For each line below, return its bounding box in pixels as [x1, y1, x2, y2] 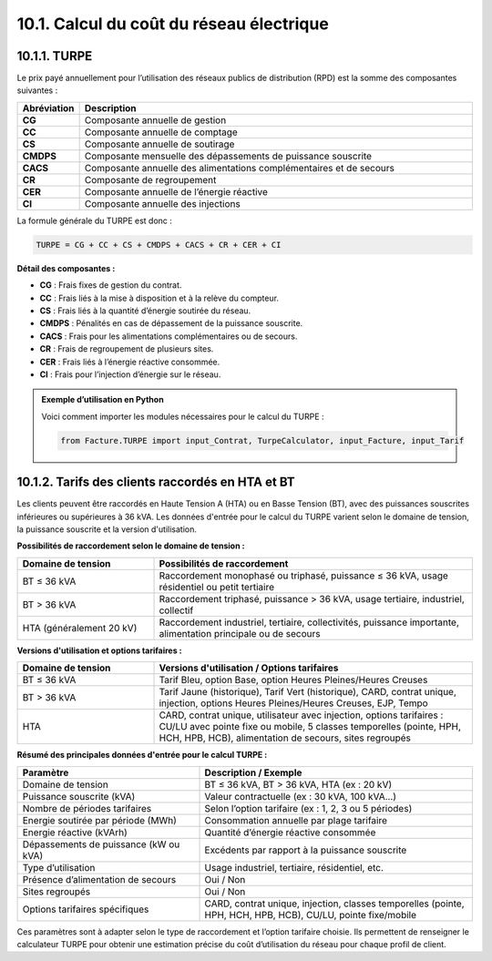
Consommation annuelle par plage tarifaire [204, 813, 387, 826]
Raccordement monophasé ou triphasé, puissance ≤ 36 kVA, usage [159, 569, 448, 582]
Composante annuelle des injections [84, 197, 241, 210]
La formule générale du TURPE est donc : [16, 215, 173, 226]
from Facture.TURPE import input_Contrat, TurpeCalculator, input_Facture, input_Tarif [60, 435, 465, 445]
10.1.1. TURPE [16, 48, 93, 64]
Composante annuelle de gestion [84, 114, 227, 127]
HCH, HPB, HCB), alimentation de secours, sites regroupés [159, 731, 412, 744]
